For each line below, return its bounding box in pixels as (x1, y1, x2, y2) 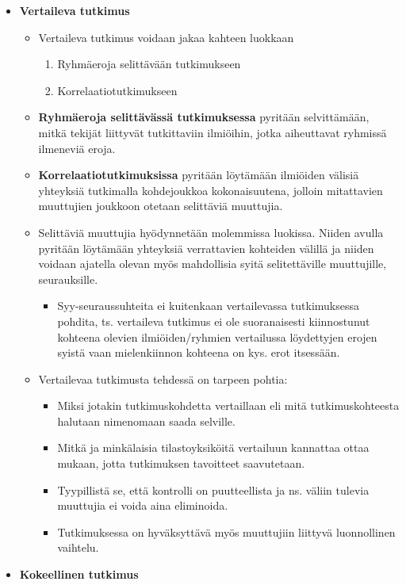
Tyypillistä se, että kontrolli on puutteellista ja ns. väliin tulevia (57, 481, 370, 498)
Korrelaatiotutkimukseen (57, 82, 178, 98)
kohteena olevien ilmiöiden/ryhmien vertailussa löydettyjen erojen (57, 328, 377, 345)
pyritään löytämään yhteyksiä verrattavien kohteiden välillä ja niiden (38, 239, 374, 256)
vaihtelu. (57, 539, 99, 556)
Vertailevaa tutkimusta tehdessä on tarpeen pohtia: (38, 370, 288, 387)
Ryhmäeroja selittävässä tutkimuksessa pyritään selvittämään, (38, 109, 370, 125)
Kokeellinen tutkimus (19, 566, 139, 583)
